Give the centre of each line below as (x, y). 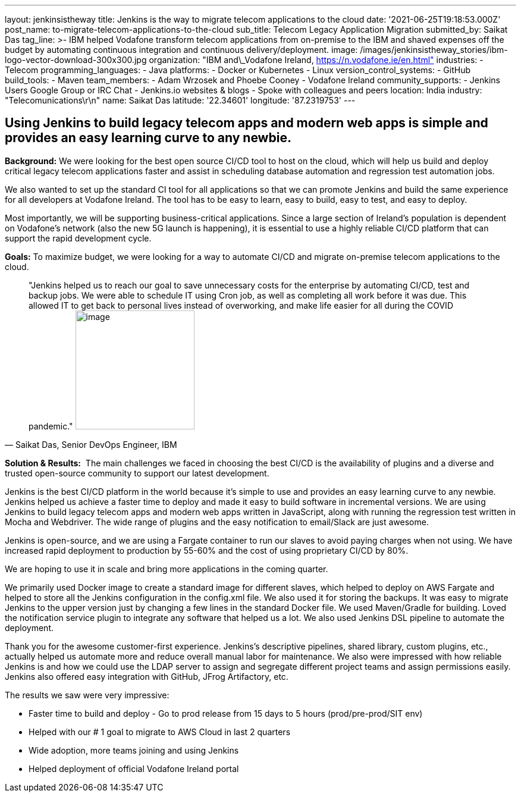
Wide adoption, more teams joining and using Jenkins (134, 750)
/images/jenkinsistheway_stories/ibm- (434, 50)
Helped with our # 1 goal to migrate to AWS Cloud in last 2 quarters (160, 732)
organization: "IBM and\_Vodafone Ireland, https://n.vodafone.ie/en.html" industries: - (316, 60)
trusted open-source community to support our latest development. (137, 473)
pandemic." (51, 426)
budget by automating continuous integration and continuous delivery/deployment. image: (181, 50)
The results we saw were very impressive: (87, 695)
